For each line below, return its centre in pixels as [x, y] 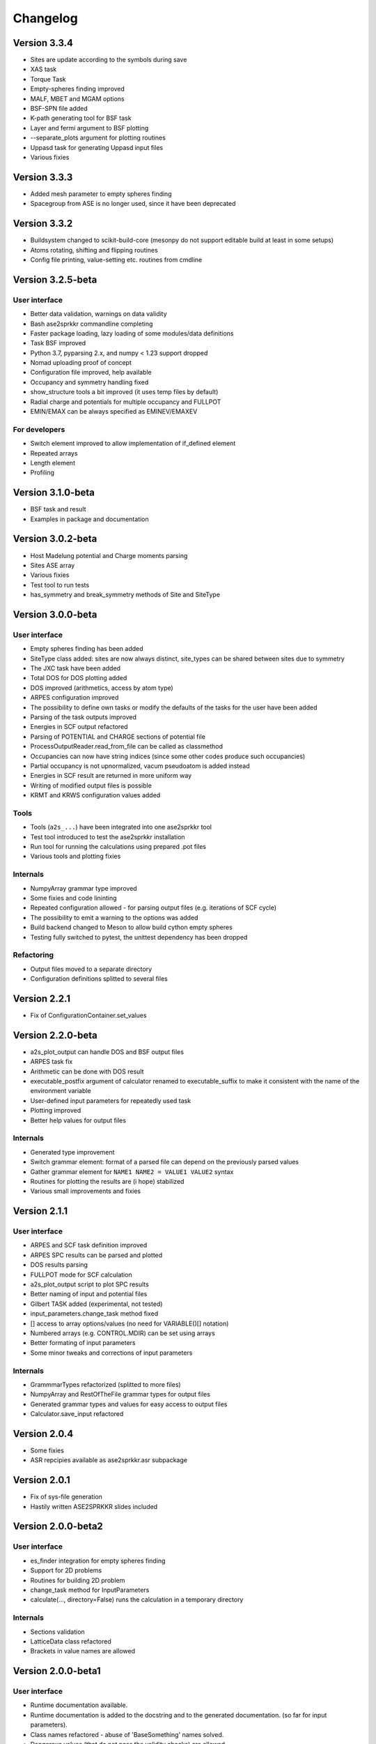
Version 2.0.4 [43, 1434]
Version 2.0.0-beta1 [57, 1671]
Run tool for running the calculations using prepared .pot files [118, 847]
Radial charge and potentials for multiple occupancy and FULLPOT [126, 402]
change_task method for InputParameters [90, 1590]
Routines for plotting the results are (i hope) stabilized [107, 1181]
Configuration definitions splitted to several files [99, 979]
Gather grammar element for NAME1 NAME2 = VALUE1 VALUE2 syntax [132, 1171]
